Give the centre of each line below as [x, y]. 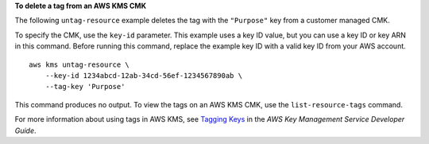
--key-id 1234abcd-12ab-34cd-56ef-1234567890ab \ [143, 75]
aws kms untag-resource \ [79, 64]
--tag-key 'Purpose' [85, 87]
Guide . [25, 130]
